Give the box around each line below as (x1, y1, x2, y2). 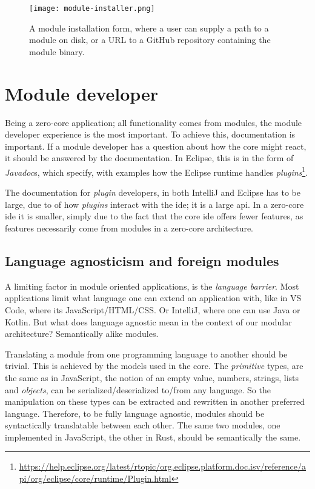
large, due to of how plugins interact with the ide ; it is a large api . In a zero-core (5, 198, 304, 210)
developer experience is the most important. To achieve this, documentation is (5, 128, 296, 141)
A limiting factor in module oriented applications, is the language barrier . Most (5, 279, 299, 292)
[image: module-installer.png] (29, 4, 155, 13)
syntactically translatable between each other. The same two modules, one (5, 419, 280, 431)
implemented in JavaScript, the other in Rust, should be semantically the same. (5, 430, 301, 443)
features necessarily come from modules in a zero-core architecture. (5, 221, 254, 234)
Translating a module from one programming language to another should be (5, 347, 288, 360)
